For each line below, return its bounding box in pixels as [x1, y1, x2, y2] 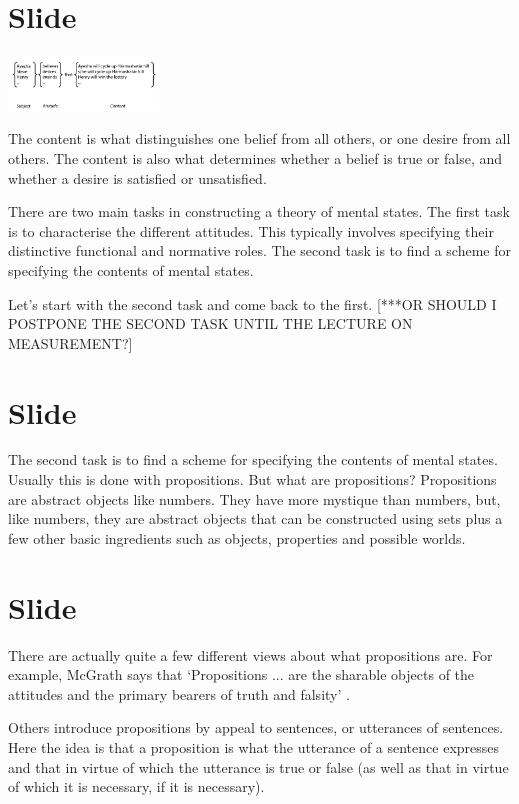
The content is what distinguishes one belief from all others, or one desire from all [8, 128, 511, 149]
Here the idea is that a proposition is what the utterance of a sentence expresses [8, 736, 500, 757]
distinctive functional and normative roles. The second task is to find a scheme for [8, 240, 512, 261]
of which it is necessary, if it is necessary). [8, 776, 265, 797]
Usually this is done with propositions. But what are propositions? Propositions [8, 469, 497, 490]
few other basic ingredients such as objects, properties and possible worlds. [8, 527, 466, 548]
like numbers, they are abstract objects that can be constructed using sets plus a [8, 508, 503, 529]
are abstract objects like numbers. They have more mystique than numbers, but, [8, 488, 501, 509]
